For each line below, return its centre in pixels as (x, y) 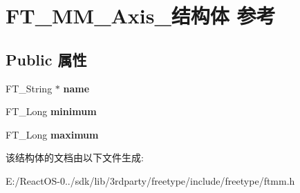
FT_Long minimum (51, 111)
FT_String (29, 88)
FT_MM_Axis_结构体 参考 (141, 16)
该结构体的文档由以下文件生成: (75, 158)
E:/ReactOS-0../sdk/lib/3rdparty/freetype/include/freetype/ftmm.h (150, 180)
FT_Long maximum (52, 134)
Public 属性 (46, 59)
